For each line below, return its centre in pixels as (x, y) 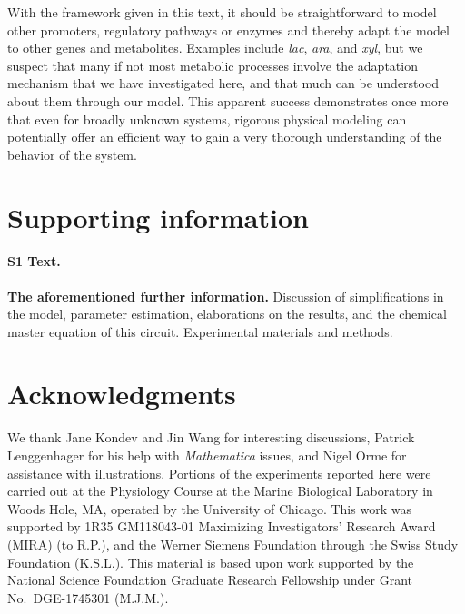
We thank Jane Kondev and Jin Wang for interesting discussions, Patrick (211, 437)
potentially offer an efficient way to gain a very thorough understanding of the (225, 137)
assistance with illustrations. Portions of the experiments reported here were (219, 473)
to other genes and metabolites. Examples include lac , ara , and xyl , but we (215, 48)
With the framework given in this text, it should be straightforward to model (222, 12)
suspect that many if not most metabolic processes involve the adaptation (213, 65)
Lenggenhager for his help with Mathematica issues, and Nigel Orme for (207, 456)
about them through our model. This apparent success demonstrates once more (228, 100)
